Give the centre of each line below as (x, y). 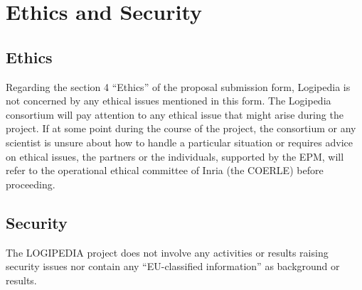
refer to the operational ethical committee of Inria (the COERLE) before (165, 170)
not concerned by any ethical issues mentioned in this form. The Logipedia (169, 101)
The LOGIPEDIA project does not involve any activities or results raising (167, 252)
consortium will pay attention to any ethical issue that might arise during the (175, 114)
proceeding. (31, 184)
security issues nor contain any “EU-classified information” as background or (173, 266)
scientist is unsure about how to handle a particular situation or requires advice (179, 142)
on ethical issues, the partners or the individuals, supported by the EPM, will (175, 156)
